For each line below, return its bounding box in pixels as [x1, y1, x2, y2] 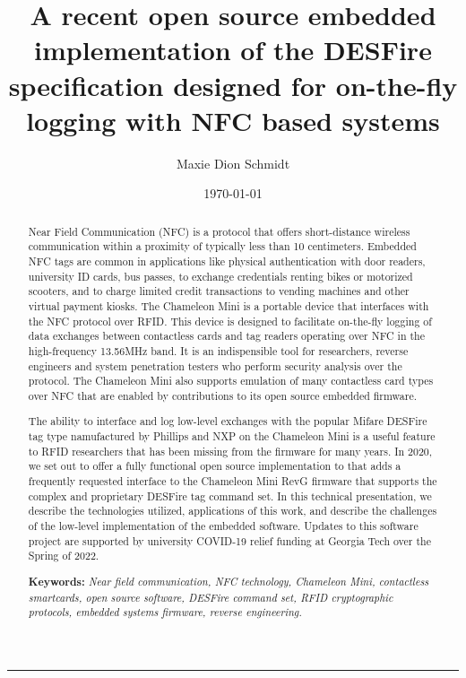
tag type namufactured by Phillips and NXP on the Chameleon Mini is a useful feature [28, 429, 436, 444]
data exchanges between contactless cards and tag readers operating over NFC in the [28, 328, 426, 343]
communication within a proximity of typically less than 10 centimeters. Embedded [28, 239, 417, 254]
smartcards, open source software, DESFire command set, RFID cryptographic [28, 589, 393, 604]
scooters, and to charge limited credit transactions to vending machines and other [28, 283, 410, 299]
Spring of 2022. [28, 548, 99, 563]
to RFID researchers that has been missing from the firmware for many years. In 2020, [28, 443, 433, 458]
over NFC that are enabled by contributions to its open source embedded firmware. [28, 387, 418, 403]
